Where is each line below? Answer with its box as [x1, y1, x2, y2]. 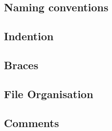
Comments [4, 115, 59, 130]
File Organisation [4, 86, 93, 101]
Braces [4, 57, 39, 72]
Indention [4, 28, 54, 44]
